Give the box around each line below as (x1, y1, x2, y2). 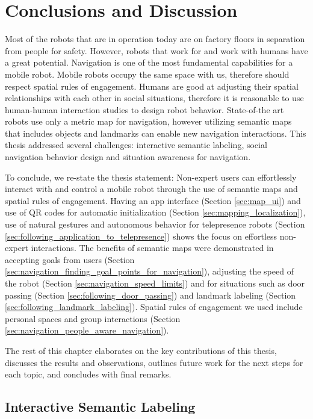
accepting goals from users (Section (5, 253, 135, 265)
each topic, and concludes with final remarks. (5, 368, 172, 380)
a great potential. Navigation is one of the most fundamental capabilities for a (5, 56, 293, 69)
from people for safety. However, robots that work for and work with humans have (5, 44, 308, 57)
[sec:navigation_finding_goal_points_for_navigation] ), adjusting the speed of (5, 265, 294, 278)
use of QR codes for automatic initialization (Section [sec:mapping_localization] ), (5, 206, 306, 219)
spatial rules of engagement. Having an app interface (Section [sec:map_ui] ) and (5, 194, 301, 206)
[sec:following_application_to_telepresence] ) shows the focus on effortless (5, 229, 277, 242)
